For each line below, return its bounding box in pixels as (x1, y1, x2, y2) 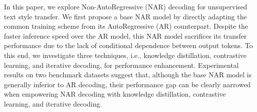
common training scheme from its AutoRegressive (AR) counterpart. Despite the (4, 21, 248, 31)
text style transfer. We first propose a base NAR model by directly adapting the (4, 11, 247, 21)
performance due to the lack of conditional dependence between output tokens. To (4, 40, 253, 51)
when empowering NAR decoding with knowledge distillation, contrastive (4, 89, 226, 99)
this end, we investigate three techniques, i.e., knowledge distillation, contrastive (4, 50, 247, 60)
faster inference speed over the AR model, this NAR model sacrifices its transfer (4, 30, 247, 41)
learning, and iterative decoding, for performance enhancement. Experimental (4, 59, 239, 70)
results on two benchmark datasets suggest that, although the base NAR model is (4, 69, 252, 80)
